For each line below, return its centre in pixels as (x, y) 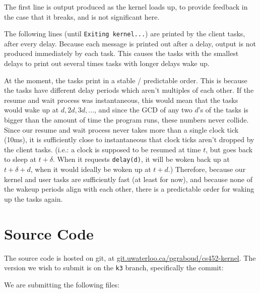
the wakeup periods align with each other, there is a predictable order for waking (129, 189)
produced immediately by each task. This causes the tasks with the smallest (121, 53)
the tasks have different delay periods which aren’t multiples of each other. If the (129, 90)
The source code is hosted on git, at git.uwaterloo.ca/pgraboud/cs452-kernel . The (130, 257)
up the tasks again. (34, 198)
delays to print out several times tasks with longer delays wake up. (107, 63)
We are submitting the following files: (62, 284)
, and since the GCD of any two (143, 110)
